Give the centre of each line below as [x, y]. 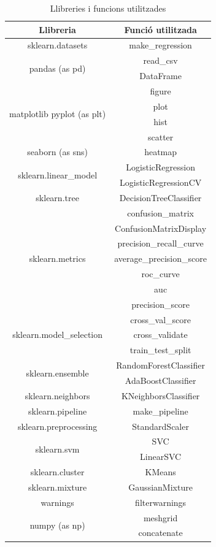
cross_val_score [160, 319]
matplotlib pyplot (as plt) [58, 114]
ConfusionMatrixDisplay [161, 228]
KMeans [160, 472]
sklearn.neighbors [57, 395]
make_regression [160, 45]
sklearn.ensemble [57, 373]
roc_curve [160, 274]
